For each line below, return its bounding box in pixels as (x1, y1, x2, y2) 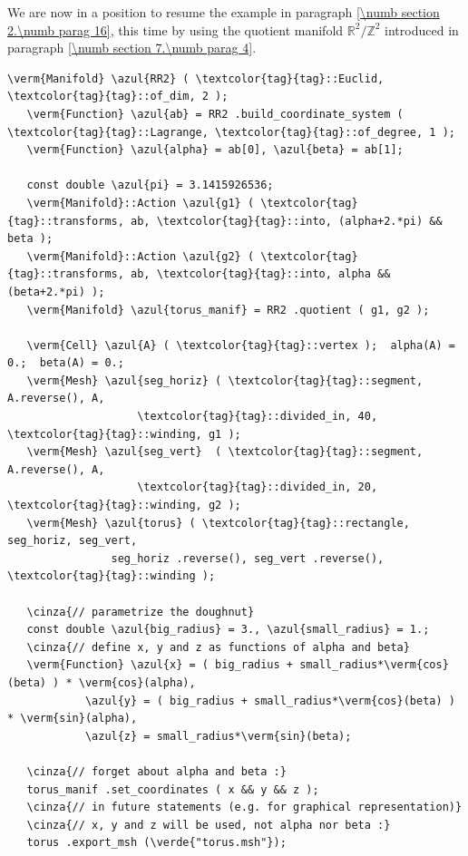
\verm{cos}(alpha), (78, 676, 196, 689)
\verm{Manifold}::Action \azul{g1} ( (26, 196, 255, 209)
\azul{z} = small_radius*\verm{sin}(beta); (84, 729, 352, 743)
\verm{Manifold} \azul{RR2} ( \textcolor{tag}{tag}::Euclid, (7, 72, 385, 85)
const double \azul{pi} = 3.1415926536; (26, 179, 274, 192)
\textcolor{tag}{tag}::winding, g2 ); (7, 499, 241, 512)
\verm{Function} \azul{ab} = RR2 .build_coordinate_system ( (26, 107, 404, 121)
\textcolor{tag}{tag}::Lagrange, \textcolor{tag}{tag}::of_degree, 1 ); (7, 125, 455, 139)
